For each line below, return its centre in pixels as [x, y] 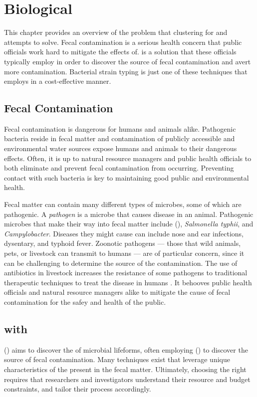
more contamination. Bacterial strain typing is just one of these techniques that [126, 71]
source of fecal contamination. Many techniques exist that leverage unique [117, 359]
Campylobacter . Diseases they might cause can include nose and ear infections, [124, 233]
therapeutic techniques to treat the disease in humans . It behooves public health [128, 282]
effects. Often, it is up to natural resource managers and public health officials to [128, 158]
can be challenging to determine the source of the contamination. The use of [121, 263]
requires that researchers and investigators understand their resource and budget [127, 379]
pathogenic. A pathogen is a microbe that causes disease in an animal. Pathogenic [129, 214]
